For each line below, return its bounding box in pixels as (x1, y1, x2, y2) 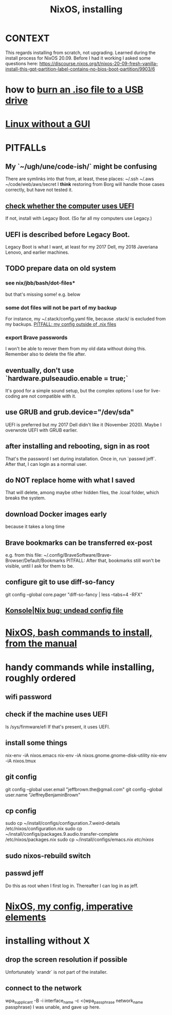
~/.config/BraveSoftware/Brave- (43, 552, 112, 558)
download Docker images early (5, 510, 107, 518)
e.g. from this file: (5, 552, 43, 558)
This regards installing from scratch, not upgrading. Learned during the (5, 49, 156, 55)
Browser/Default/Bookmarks (5, 557, 66, 563)
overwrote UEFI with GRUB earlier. (5, 427, 78, 433)
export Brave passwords (5, 334, 68, 341)
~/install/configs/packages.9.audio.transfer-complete (5, 831, 119, 837)
